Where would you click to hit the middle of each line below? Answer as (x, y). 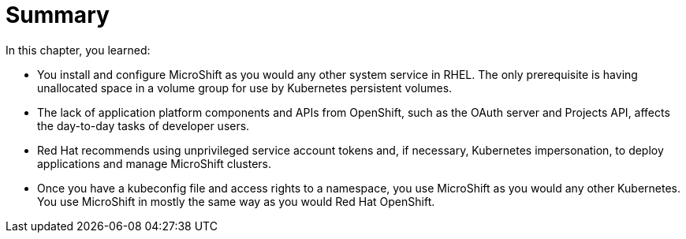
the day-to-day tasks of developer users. (144, 125)
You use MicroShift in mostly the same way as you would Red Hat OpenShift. (236, 201)
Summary (58, 15)
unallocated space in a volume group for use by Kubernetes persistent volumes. (245, 88)
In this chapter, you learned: (78, 50)
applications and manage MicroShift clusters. (155, 163)
